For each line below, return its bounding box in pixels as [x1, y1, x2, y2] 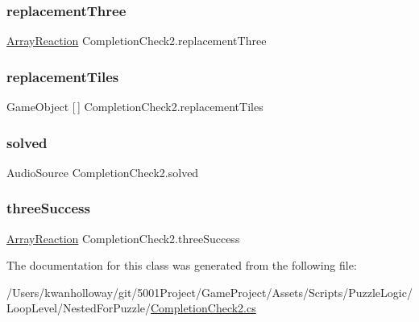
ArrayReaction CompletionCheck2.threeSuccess [6, 229, 240, 246]
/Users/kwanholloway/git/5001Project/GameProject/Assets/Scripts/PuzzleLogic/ [6, 283, 413, 300]
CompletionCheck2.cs [151, 299, 256, 316]
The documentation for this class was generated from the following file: [6, 257, 357, 274]
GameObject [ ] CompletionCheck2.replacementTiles [6, 98, 263, 115]
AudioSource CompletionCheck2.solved [6, 163, 199, 180]
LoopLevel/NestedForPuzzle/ [6, 299, 151, 316]
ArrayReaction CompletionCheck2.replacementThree [6, 32, 267, 49]
